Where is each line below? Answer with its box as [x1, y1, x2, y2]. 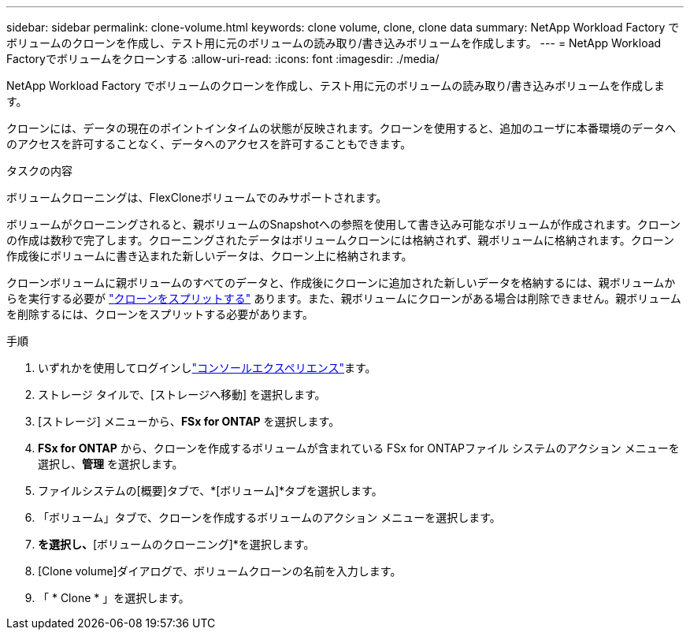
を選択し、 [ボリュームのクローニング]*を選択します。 [38, 537, 315, 551]
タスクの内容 [6, 164, 72, 177]
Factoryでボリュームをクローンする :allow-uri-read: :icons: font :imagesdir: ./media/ [6, 52, 440, 65]
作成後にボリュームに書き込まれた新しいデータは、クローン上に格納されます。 [6, 249, 413, 262]
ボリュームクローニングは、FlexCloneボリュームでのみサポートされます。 [6, 191, 388, 204]
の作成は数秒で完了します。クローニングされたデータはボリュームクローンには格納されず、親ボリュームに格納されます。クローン [6, 233, 674, 247]
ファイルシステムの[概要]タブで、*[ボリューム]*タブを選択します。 [38, 484, 383, 497]
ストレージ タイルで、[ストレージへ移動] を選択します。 [38, 388, 326, 401]
